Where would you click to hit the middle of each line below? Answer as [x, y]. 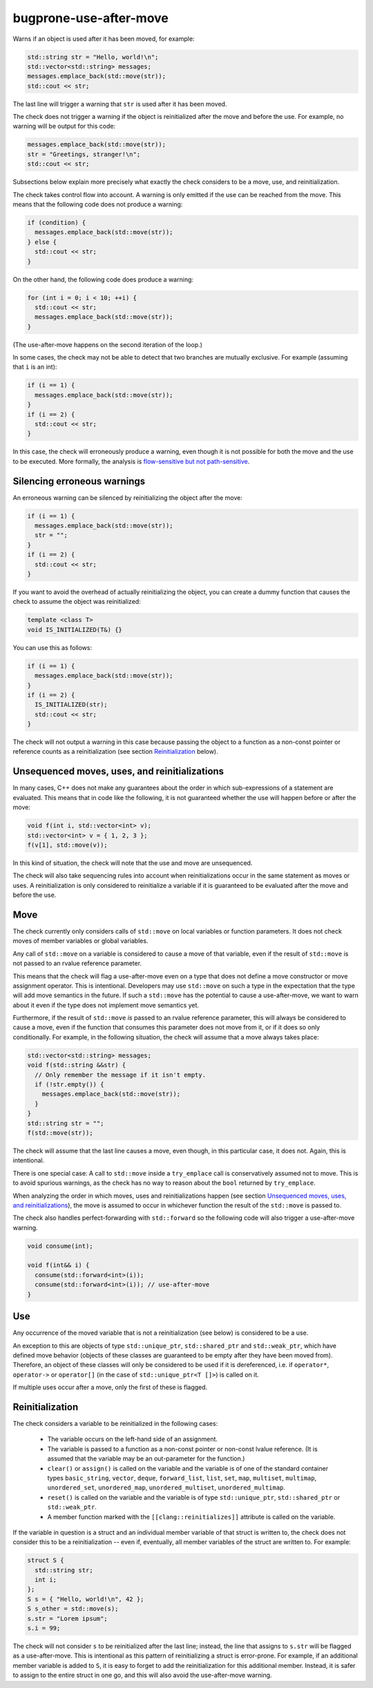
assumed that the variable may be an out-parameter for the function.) [146, 1458]
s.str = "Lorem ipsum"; [68, 1619]
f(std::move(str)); [60, 1133]
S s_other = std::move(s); [73, 1609]
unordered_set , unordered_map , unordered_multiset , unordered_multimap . [166, 1487]
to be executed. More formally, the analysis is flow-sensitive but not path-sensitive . [131, 461]
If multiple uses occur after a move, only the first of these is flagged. [110, 1387]
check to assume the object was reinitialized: [77, 602]
